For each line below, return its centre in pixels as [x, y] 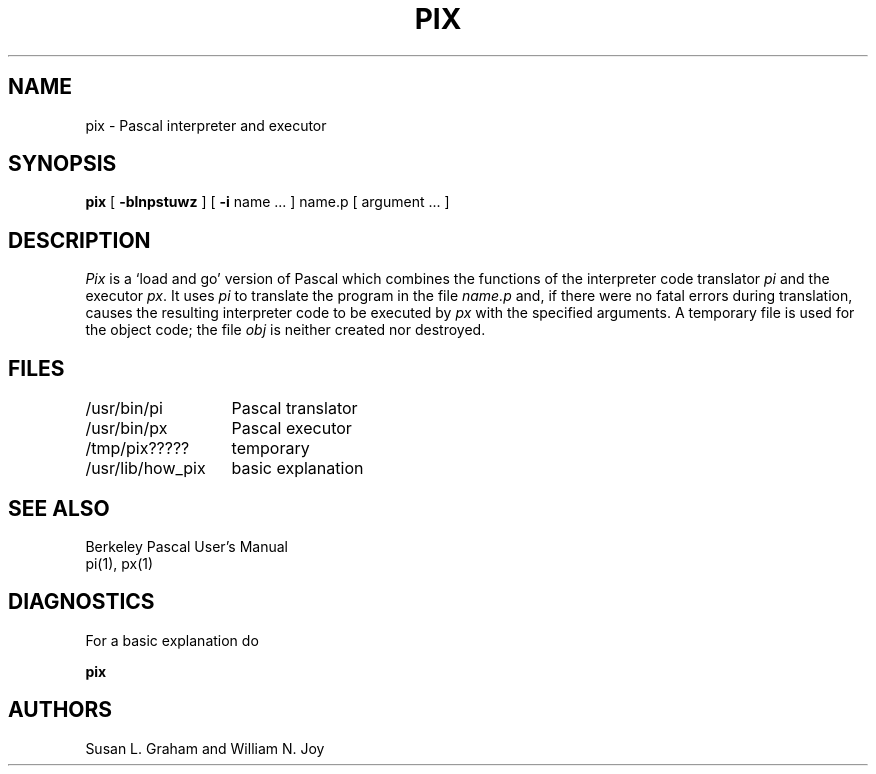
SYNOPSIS [62, 164]
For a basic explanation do [172, 640]
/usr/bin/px [126, 428]
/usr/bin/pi [124, 408]
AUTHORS [60, 710]
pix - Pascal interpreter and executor [206, 125]
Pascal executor [291, 428]
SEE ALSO [59, 508]
